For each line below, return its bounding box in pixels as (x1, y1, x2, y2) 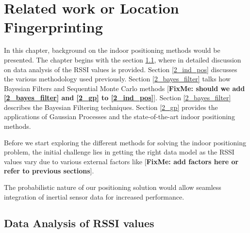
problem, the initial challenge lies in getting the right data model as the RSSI (4, 147, 234, 157)
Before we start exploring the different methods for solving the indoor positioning (4, 137, 246, 147)
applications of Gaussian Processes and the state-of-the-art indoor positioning (4, 111, 235, 122)
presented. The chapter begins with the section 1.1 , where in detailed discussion (4, 54, 241, 64)
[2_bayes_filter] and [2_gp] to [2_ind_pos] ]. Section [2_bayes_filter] (4, 93, 231, 103)
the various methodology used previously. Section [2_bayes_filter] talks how (4, 74, 231, 84)
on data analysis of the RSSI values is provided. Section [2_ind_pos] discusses (4, 64, 237, 74)
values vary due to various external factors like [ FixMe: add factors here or (4, 156, 239, 166)
